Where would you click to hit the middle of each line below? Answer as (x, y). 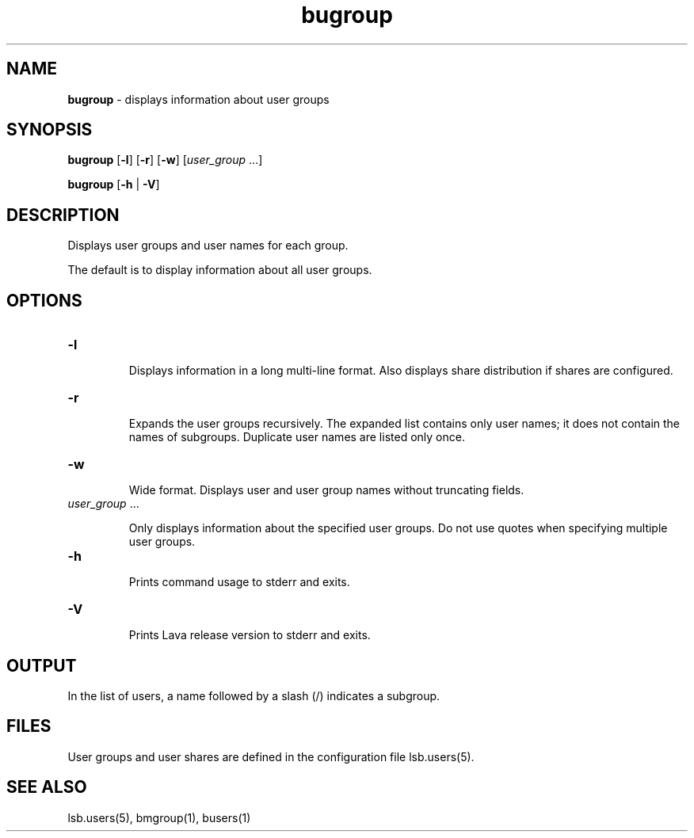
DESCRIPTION (63, 215)
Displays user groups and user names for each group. (208, 246)
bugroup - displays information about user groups (198, 99)
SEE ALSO (47, 787)
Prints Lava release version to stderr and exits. (250, 635)
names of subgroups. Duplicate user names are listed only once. (297, 437)
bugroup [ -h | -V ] (114, 185)
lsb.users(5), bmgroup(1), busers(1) (159, 817)
